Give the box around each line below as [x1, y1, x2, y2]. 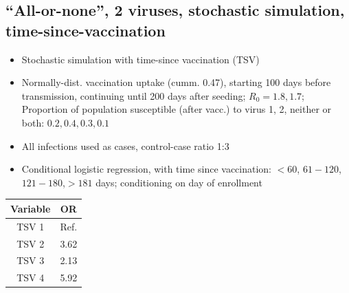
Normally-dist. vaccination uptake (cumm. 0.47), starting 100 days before [21, 75, 331, 89]
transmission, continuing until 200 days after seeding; [21, 88, 246, 102]
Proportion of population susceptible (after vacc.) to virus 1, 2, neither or [21, 102, 332, 116]
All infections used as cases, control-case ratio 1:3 [21, 138, 229, 153]
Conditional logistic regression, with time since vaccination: [21, 162, 272, 176]
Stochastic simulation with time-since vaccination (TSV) [21, 52, 260, 66]
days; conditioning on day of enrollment [95, 175, 262, 189]
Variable [10, 201, 51, 215]
